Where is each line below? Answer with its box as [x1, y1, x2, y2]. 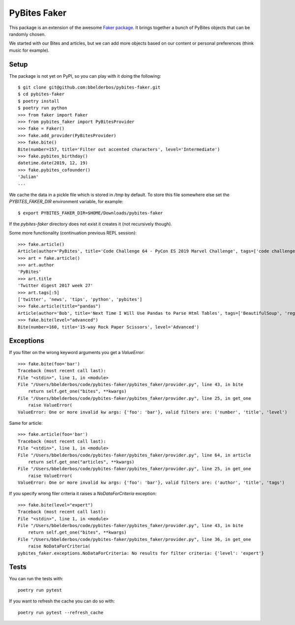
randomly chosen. [9, 31, 46, 37]
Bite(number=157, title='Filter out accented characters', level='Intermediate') [18, 147, 220, 152]
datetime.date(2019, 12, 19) [18, 160, 88, 166]
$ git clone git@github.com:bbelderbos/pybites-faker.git [18, 85, 161, 90]
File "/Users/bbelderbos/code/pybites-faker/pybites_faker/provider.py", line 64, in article [18, 452, 251, 458]
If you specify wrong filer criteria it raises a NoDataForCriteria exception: [9, 491, 157, 497]
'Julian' [18, 174, 39, 179]
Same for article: [9, 420, 43, 426]
